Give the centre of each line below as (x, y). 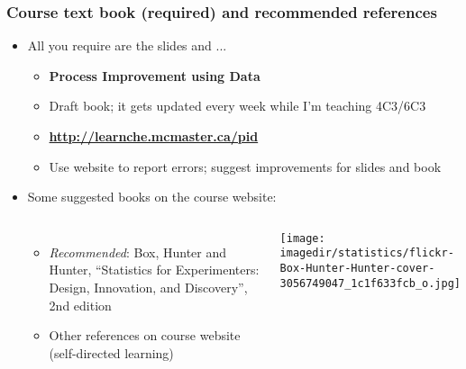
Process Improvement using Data (155, 75)
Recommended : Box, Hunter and (138, 252)
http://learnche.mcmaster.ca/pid (154, 136)
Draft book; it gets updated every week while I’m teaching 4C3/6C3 (238, 106)
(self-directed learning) (111, 352)
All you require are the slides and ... (127, 45)
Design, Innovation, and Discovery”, (148, 287)
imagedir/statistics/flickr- (367, 253)
